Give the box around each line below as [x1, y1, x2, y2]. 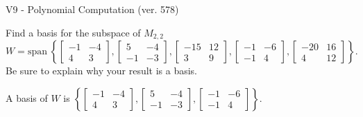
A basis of [6, 90, 48, 105]
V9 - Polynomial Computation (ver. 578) [6, 2, 179, 16]
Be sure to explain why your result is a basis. [6, 63, 198, 78]
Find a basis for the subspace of [6, 25, 141, 39]
